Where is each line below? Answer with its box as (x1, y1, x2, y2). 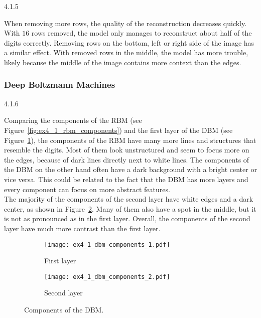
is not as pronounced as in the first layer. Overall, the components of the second (4, 213, 250, 224)
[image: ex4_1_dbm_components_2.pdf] (44, 273, 170, 280)
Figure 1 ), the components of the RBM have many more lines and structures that (4, 134, 256, 145)
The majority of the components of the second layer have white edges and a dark (4, 194, 253, 204)
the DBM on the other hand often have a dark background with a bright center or (4, 164, 257, 175)
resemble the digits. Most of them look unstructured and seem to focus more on (4, 144, 249, 155)
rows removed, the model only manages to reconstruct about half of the (31, 28, 252, 38)
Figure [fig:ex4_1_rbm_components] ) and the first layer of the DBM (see (4, 124, 233, 135)
